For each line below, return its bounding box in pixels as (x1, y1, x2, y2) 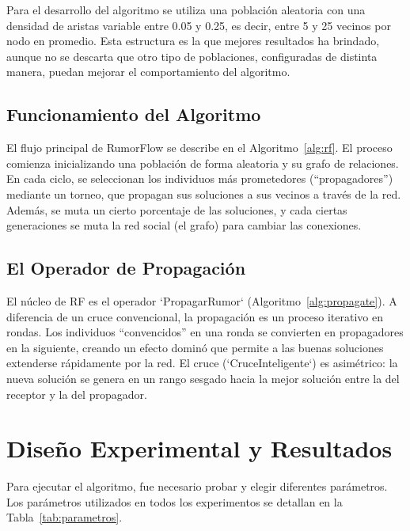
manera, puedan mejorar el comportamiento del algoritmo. (6, 63, 290, 80)
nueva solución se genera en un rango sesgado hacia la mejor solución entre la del (6, 370, 400, 386)
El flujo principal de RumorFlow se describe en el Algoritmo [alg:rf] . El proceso (6, 139, 393, 156)
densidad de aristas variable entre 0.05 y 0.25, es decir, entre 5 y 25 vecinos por (6, 17, 391, 33)
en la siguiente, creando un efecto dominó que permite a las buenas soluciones (6, 339, 384, 355)
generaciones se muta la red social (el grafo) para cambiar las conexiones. (6, 217, 362, 233)
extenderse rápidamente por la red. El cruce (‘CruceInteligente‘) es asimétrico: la (6, 355, 398, 371)
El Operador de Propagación (6, 256, 246, 280)
